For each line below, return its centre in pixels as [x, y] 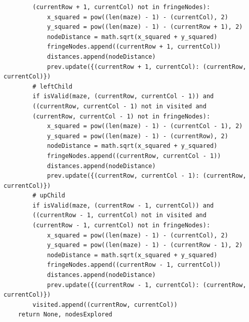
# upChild [49, 196]
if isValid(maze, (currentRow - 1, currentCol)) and [123, 205]
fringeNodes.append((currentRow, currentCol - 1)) [134, 156]
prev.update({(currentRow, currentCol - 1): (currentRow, [147, 176]
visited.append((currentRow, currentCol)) [105, 305]
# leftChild [53, 86]
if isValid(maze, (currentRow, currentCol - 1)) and [123, 96]
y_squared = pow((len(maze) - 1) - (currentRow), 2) [137, 136]
